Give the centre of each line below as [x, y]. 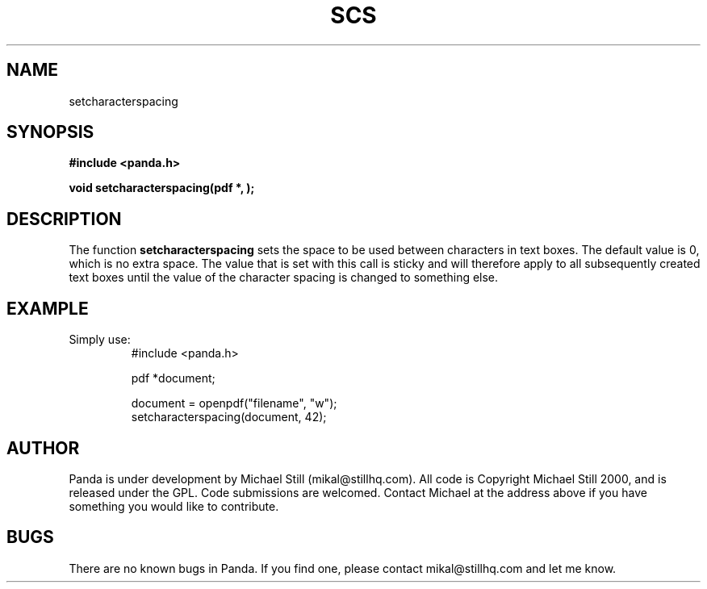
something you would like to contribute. [174, 506]
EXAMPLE [48, 308]
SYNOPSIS [50, 132]
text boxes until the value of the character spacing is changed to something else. [284, 278]
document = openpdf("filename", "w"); [234, 403]
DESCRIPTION [64, 219]
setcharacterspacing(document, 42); [229, 417]
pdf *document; [173, 378]
